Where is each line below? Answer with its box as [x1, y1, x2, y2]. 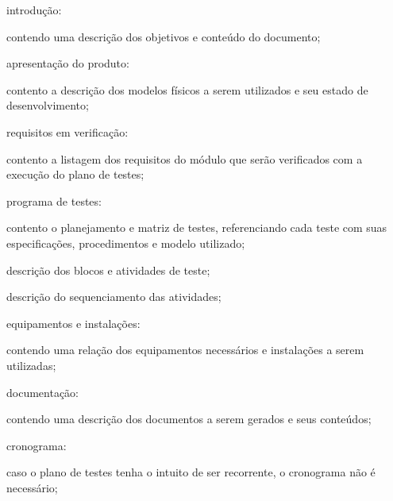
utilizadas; [6, 356, 56, 373]
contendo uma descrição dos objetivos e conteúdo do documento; [6, 28, 321, 44]
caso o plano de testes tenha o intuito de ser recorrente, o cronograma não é [6, 464, 376, 480]
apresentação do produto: [6, 55, 129, 71]
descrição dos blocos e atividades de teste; [6, 261, 210, 278]
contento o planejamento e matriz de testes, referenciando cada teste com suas [6, 219, 387, 236]
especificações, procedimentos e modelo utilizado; [6, 234, 245, 251]
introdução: [6, 2, 62, 17]
